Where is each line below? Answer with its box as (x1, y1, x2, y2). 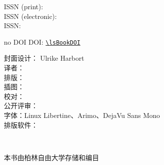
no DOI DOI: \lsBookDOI (4, 36, 81, 47)
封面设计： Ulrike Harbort (4, 53, 84, 63)
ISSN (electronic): (4, 11, 57, 21)
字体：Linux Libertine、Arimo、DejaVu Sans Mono (4, 110, 160, 120)
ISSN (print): (4, 1, 43, 11)
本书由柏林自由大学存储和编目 (4, 152, 99, 162)
